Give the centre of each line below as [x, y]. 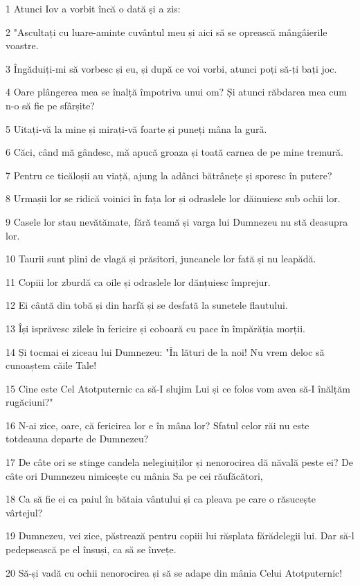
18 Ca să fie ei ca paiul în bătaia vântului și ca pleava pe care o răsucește [161, 499]
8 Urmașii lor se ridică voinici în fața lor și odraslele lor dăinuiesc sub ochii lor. [173, 198]
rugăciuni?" [29, 402]
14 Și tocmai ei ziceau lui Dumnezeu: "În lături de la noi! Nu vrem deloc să [165, 351]
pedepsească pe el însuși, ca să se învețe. [91, 549]
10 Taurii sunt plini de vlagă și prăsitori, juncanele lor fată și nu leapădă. [161, 259]
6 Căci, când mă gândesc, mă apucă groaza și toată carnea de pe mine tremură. [174, 152]
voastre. [22, 45]
